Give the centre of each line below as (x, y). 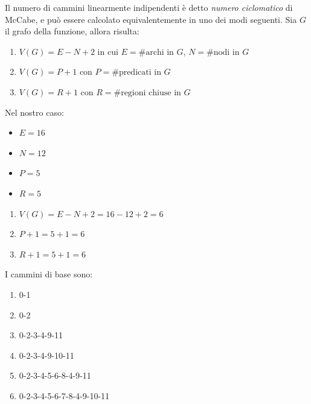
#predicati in (136, 73)
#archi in (156, 52)
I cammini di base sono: (49, 274)
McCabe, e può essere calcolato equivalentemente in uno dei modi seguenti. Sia (151, 19)
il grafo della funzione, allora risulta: (72, 31)
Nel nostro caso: (34, 112)
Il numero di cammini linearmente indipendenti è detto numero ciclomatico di (149, 7)
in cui (108, 51)
